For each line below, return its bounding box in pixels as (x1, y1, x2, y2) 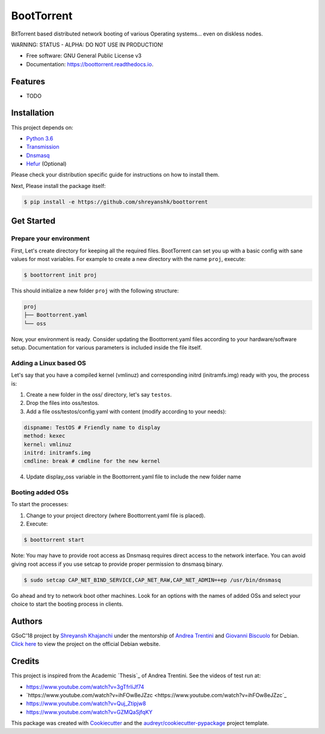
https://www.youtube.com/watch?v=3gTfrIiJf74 (26, 683, 144, 690)
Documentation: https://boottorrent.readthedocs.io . (26, 60, 153, 67)
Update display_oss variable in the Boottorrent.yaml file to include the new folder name (26, 473, 241, 480)
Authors (11, 616, 43, 626)
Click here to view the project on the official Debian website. (11, 641, 161, 648)
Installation (11, 108, 54, 118)
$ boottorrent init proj (23, 271, 97, 278)
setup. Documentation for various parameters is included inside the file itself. (11, 344, 202, 351)
